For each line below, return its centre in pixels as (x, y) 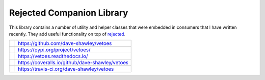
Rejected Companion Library (69, 13)
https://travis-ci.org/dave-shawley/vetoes (66, 69)
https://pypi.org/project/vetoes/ (54, 50)
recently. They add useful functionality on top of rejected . (67, 34)
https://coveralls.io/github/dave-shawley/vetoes (73, 62)
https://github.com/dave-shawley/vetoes (65, 43)
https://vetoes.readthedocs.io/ (53, 56)
